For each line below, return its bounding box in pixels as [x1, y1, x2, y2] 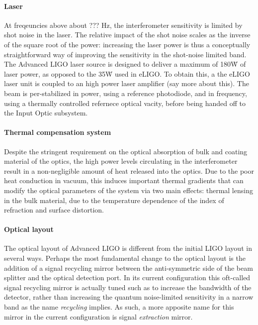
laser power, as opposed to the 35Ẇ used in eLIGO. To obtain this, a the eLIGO [4, 68, 250, 79]
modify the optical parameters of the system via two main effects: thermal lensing [4, 185, 253, 195]
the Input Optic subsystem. [4, 108, 88, 118]
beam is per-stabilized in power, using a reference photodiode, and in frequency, [4, 88, 247, 98]
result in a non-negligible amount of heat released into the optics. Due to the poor [4, 165, 254, 176]
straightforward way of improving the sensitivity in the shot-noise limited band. [4, 49, 247, 59]
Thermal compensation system [4, 127, 111, 137]
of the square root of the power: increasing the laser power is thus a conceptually [4, 39, 251, 49]
